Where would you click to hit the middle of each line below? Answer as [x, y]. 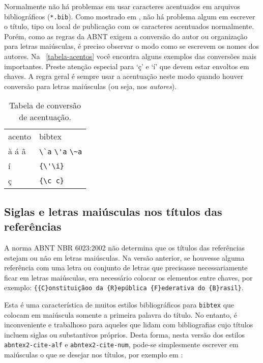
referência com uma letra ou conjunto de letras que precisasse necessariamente [126, 268]
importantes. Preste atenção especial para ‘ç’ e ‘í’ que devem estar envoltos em [127, 66]
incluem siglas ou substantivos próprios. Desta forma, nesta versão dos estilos [124, 334]
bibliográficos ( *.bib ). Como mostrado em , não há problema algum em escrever [130, 16]
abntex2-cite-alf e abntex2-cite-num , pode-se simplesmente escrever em [121, 344]
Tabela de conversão [45, 105]
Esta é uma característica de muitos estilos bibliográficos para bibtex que [119, 305]
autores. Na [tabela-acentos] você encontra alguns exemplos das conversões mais [130, 56]
